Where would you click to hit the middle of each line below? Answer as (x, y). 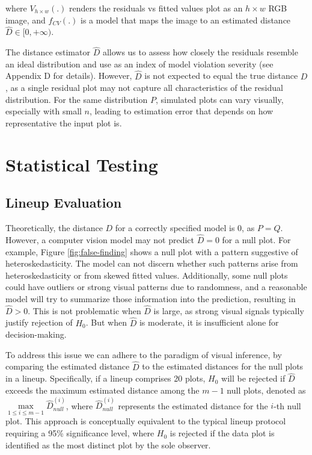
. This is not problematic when (84, 310)
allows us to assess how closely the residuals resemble (200, 52)
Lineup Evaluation (64, 203)
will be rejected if (253, 378)
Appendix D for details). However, (69, 76)
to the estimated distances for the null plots (223, 366)
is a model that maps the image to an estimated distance (185, 20)
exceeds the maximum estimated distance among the (102, 390)
